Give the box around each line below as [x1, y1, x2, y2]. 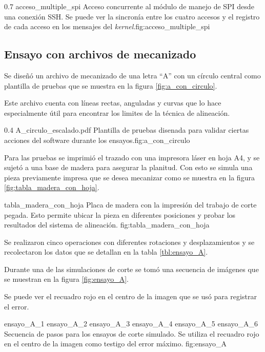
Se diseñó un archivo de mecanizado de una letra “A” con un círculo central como [4, 70, 261, 80]
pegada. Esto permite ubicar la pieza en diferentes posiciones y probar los [4, 209, 236, 220]
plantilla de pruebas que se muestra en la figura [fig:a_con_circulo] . [4, 80, 217, 91]
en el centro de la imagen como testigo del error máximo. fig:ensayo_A [4, 338, 227, 349]
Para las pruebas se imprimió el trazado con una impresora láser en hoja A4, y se [4, 152, 260, 162]
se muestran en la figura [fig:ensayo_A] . [4, 274, 129, 284]
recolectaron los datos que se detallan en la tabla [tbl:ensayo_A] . [4, 246, 208, 257]
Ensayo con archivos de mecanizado [4, 46, 196, 62]
